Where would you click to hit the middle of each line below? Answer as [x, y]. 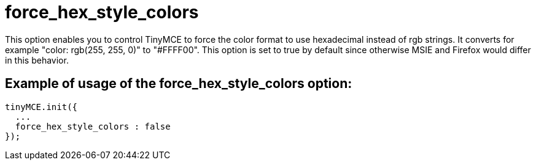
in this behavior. [37, 60]
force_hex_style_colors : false [93, 126]
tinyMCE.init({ [41, 107]
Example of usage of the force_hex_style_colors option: [179, 84]
